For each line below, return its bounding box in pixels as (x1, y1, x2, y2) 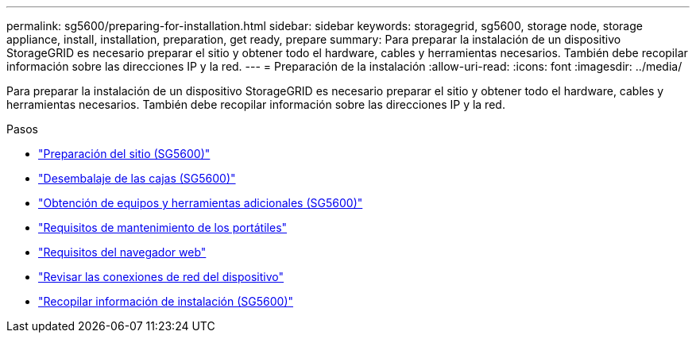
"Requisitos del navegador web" (38, 245, 207, 259)
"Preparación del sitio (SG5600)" (38, 147, 211, 160)
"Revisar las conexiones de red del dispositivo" (38, 270, 284, 283)
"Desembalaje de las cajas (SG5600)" (38, 171, 236, 185)
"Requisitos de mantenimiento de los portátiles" (38, 221, 288, 234)
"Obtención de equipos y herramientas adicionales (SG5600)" (38, 196, 363, 210)
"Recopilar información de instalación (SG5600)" (38, 295, 294, 308)
